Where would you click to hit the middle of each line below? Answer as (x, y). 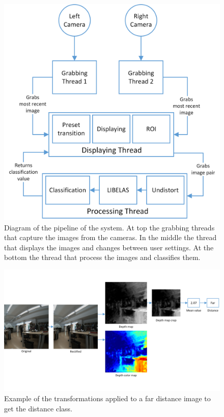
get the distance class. (38, 408)
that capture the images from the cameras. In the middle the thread (110, 237)
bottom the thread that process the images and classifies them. (102, 257)
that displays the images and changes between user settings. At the (109, 247)
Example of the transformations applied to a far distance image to (107, 398)
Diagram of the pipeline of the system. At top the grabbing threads (109, 227)
